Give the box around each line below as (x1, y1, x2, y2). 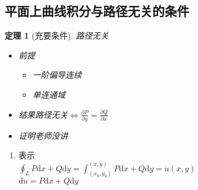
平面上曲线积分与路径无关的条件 (5, 2, 189, 20)
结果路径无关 (18, 108, 68, 120)
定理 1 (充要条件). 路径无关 (5, 29, 109, 42)
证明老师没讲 (18, 129, 68, 141)
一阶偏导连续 (32, 69, 82, 81)
